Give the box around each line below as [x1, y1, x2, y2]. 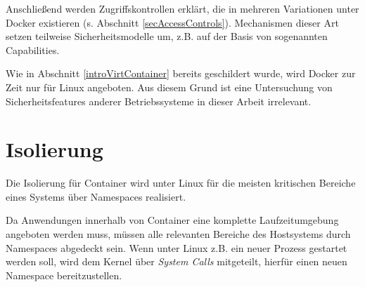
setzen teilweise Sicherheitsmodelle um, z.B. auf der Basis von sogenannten [6, 29, 328, 44]
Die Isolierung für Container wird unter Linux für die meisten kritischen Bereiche [6, 175, 356, 190]
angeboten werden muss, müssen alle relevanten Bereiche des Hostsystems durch [6, 227, 351, 241]
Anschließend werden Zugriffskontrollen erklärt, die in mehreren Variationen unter [6, 1, 359, 15]
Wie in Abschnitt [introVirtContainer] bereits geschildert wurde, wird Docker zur [6, 66, 356, 81]
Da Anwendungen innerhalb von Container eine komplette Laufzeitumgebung [6, 213, 339, 227]
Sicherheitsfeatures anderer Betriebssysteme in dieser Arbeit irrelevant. [6, 93, 312, 108]
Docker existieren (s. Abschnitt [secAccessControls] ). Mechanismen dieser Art [6, 15, 339, 29]
